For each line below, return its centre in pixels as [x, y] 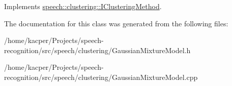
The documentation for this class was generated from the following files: [116, 23]
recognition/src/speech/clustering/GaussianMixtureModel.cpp [101, 77]
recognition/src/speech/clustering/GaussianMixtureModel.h [97, 50]
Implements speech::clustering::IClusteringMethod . [83, 6]
